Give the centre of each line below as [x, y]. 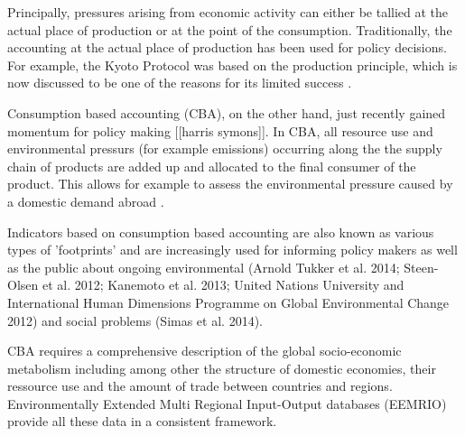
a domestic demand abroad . [86, 201]
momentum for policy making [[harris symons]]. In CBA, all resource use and [220, 130]
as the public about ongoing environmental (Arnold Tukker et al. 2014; [204, 267]
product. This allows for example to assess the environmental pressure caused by [230, 184]
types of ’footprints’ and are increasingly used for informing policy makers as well [232, 250]
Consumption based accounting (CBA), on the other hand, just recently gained [227, 112]
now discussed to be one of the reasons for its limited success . [180, 83]
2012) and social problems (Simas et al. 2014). [135, 320]
